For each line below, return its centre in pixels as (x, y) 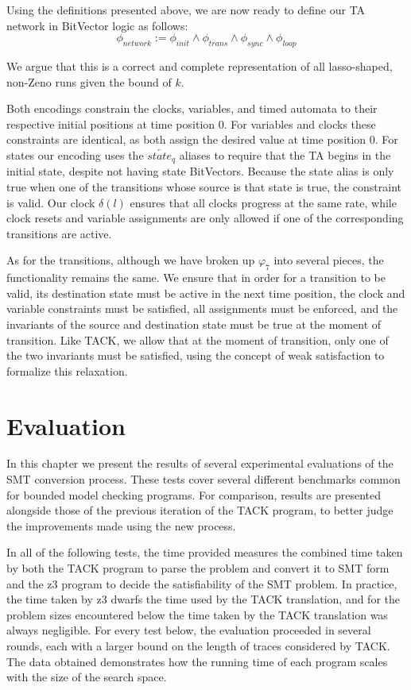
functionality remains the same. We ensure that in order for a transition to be (196, 278)
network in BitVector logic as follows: (97, 25)
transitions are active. (59, 233)
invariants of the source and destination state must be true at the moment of (194, 324)
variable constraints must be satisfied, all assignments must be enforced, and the (202, 308)
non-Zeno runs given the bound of (89, 81)
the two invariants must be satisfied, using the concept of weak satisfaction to (196, 355)
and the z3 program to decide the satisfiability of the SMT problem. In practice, (202, 583)
